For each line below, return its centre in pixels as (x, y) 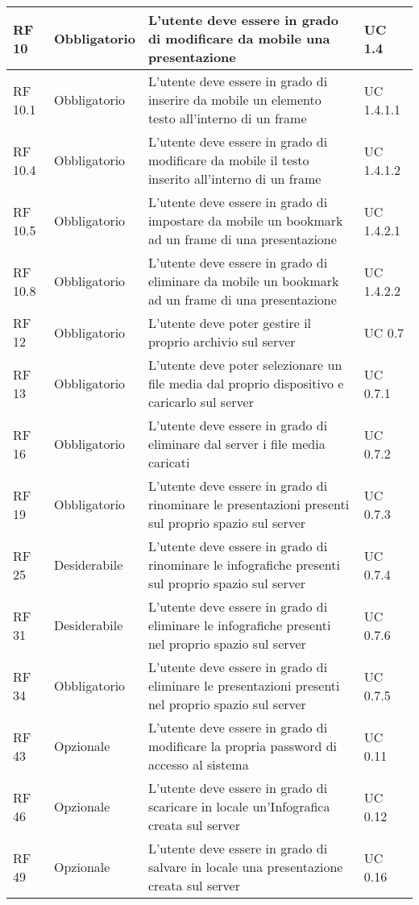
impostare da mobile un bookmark (245, 220)
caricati (169, 462)
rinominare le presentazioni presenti (249, 504)
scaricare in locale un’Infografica (239, 806)
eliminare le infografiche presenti (239, 625)
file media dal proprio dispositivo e (246, 383)
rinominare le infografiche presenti (244, 565)
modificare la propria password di (243, 746)
